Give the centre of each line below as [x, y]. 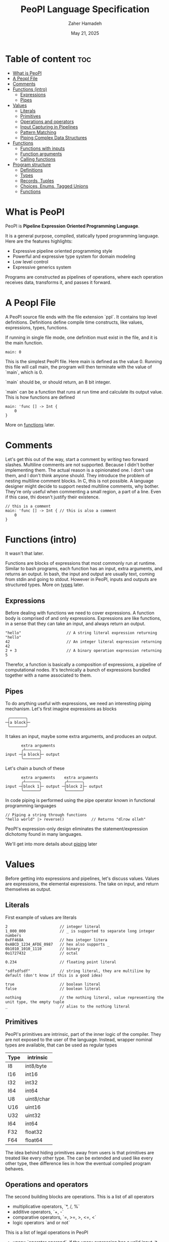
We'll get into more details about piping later [51, 844]
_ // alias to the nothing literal [68, 1006]
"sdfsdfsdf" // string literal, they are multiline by [78, 971]
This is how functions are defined [40, 397]
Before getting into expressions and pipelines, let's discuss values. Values [82, 878]
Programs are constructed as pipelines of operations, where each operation [84, 277]
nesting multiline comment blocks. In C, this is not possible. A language [79, 481]
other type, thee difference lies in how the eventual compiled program [78, 1163]
